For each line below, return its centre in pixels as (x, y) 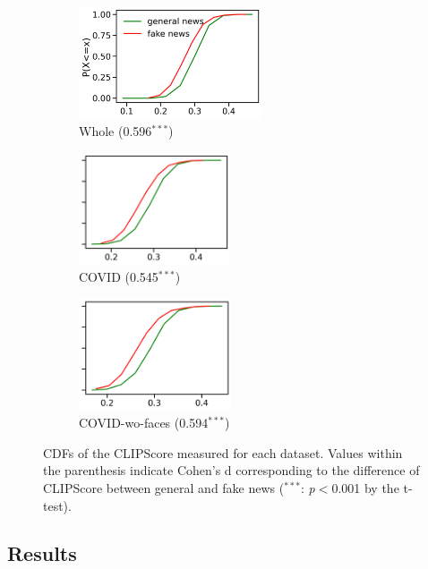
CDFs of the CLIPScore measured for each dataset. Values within (223, 452)
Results (42, 553)
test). (57, 505)
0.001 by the (365, 487)
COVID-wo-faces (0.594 (144, 423)
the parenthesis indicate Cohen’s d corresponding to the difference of (231, 470)
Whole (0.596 (116, 131)
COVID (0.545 (119, 277)
